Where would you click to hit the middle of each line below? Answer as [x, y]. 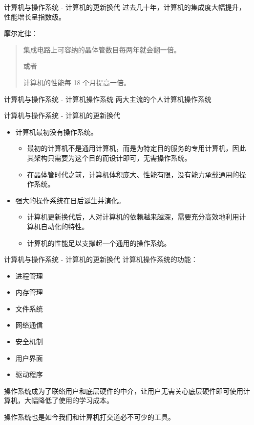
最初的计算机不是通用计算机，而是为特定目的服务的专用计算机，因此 [137, 148]
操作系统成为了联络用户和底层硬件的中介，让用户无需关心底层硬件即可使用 [124, 390]
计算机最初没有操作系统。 [56, 131]
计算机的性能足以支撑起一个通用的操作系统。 [99, 243]
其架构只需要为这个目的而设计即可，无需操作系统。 [109, 157]
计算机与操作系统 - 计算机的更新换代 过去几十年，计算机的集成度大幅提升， [125, 7]
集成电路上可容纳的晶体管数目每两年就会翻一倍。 [102, 49]
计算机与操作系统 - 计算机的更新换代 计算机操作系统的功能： [101, 259]
